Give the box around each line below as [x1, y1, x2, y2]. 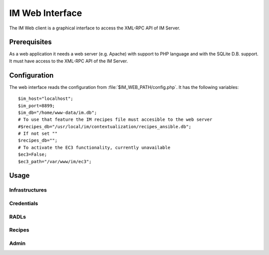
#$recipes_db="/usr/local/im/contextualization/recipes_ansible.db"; [18, 124, 192, 129]
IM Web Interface [9, 7, 82, 18]
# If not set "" [18, 131, 58, 137]
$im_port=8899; [18, 103, 55, 108]
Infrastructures [9, 187, 47, 194]
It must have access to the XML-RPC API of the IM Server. [9, 58, 128, 64]
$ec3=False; [18, 152, 47, 157]
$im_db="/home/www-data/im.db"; [18, 110, 97, 115]
